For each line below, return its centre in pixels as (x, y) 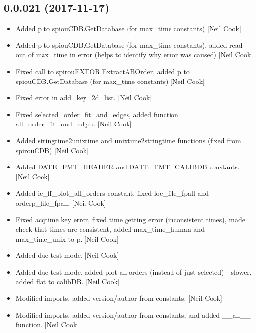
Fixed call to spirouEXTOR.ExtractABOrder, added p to (103, 71)
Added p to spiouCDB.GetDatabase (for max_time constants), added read (129, 45)
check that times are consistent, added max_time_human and (110, 229)
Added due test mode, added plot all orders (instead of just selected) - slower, (133, 271)
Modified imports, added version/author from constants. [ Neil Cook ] (119, 298)
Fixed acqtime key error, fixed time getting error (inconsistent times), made (130, 219)
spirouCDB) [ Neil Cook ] (52, 150)
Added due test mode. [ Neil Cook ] (67, 255)
